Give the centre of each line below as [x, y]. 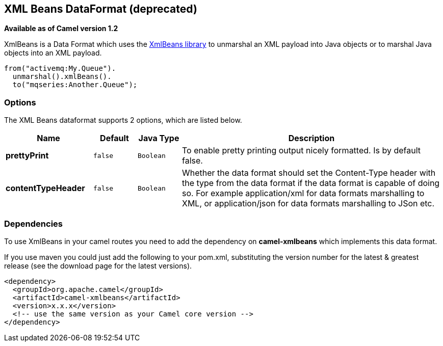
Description [311, 138]
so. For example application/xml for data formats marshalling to [303, 193]
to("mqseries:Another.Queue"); [75, 85]
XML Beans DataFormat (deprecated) [101, 9]
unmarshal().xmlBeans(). [62, 77]
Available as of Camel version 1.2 [61, 29]
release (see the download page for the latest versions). [98, 265]
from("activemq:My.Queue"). [60, 69]
